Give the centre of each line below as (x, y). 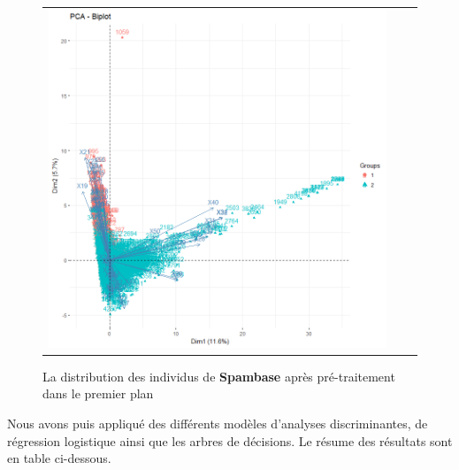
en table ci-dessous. (59, 458)
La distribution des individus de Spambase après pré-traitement (219, 376)
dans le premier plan (98, 393)
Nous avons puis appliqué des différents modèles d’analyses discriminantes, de (218, 424)
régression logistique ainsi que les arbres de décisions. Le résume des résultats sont (230, 440)
